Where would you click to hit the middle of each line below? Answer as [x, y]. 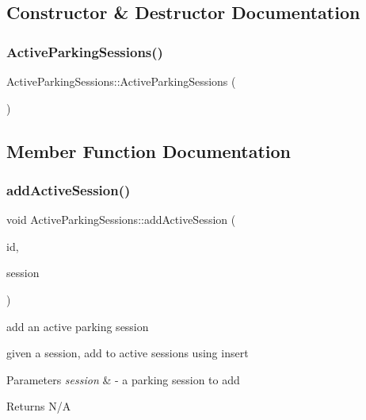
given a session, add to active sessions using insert [128, 353]
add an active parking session [78, 326]
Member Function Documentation [149, 150]
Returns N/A [39, 406]
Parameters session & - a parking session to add [123, 379]
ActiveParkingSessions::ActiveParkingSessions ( [121, 81]
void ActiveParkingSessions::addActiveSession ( [121, 220]
